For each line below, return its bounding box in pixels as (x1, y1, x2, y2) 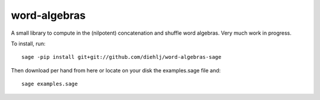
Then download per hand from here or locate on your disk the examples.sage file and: (11, 66, 221, 74)
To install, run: (11, 40, 46, 47)
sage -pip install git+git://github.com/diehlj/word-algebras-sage (21, 54, 222, 61)
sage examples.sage (21, 81, 78, 88)
